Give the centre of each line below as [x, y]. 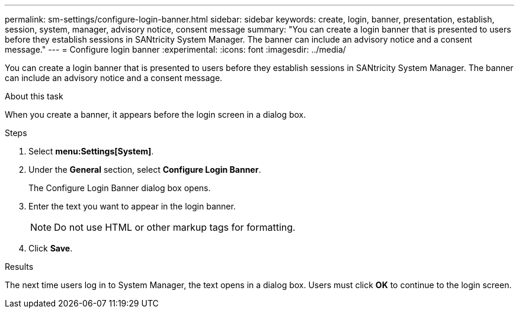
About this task [34, 96]
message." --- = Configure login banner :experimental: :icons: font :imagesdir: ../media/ [175, 49]
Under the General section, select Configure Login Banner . [145, 170]
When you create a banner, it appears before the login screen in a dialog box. [156, 114]
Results [19, 267]
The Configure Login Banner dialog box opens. [120, 188]
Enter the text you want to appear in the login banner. [132, 206]
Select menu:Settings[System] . [91, 151]
